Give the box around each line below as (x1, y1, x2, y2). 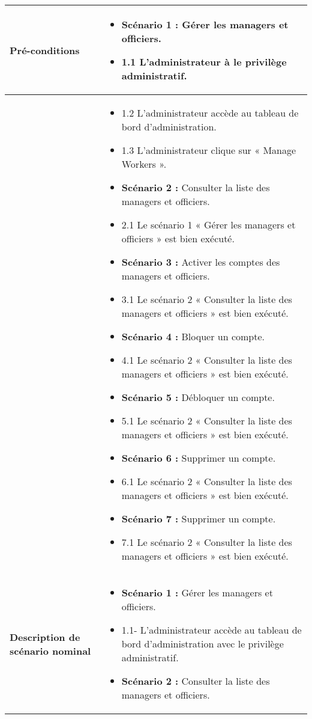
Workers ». (121, 157, 167, 171)
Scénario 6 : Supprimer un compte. (121, 451, 276, 465)
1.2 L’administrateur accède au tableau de (121, 106, 299, 120)
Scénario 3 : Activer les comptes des (121, 255, 280, 269)
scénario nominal (10, 643, 91, 658)
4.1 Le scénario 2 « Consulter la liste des (121, 353, 292, 367)
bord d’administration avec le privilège (121, 637, 284, 650)
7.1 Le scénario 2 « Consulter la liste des (121, 535, 292, 549)
